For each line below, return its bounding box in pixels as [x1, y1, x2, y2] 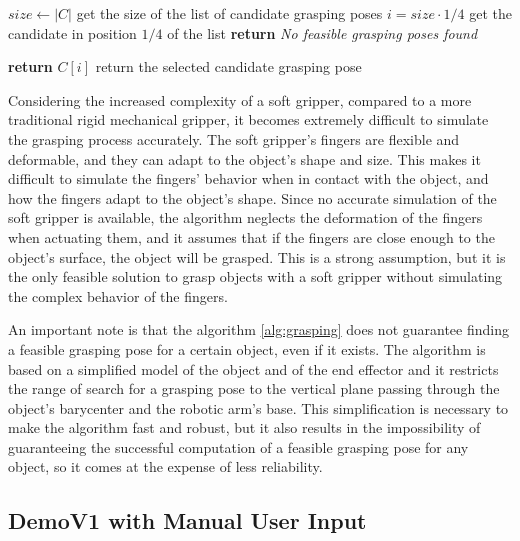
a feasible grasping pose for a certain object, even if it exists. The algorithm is [8, 338, 486, 359]
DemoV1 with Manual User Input [8, 505, 367, 536]
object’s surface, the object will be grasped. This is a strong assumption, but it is [8, 246, 506, 267]
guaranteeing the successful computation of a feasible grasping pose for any [8, 436, 469, 457]
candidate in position [8, 22, 137, 43]
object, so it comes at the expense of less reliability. [8, 456, 323, 477]
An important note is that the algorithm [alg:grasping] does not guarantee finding [8, 319, 509, 340]
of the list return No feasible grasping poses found [167, 22, 478, 43]
